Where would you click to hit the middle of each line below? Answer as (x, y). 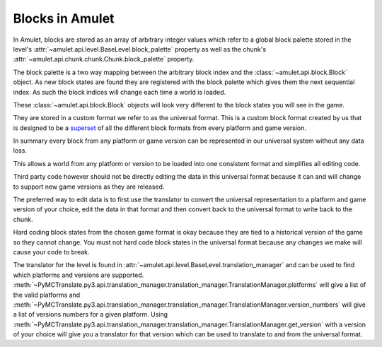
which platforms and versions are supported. (79, 275)
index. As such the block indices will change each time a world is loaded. (120, 92)
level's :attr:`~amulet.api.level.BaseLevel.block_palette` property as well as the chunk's (140, 49)
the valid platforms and (47, 295)
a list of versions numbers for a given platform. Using (91, 314)
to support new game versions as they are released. (89, 187)
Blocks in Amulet (64, 18)
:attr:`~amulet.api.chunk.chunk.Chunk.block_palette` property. (104, 59)
